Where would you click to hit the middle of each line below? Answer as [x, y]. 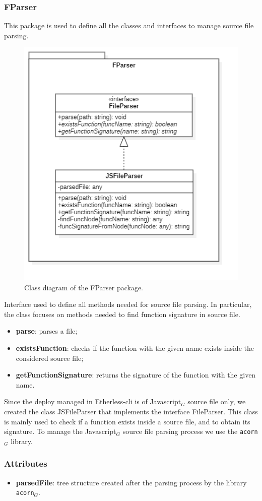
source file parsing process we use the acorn [190, 431]
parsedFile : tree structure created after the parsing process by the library [131, 482]
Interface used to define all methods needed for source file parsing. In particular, [128, 304]
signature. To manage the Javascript [60, 431]
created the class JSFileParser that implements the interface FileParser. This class [131, 412]
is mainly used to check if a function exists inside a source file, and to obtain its [127, 421]
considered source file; [50, 358]
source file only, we [217, 401]
